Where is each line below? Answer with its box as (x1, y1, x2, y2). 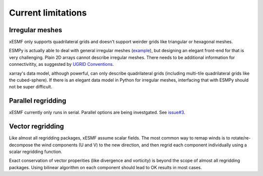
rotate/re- (231, 135, 251, 141)
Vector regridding (9, 122, 64, 131)
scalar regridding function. (9, 149, 63, 155)
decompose (9, 142, 33, 148)
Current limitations (9, 7, 87, 18)
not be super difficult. (9, 84, 53, 90)
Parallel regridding (9, 97, 67, 105)
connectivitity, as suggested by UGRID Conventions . (9, 61, 114, 67)
